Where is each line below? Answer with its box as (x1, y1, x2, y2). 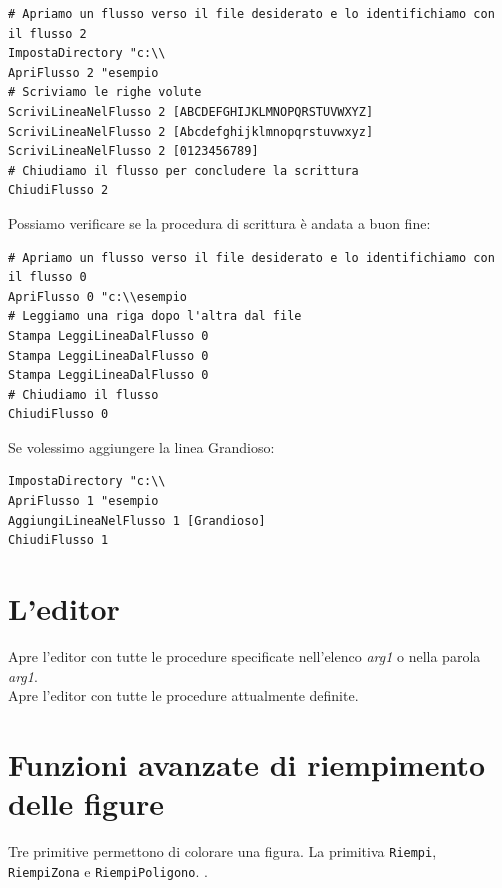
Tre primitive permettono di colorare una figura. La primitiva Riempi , (8, 841, 437, 862)
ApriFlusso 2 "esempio (8, 65, 159, 80)
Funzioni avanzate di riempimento (8, 743, 486, 784)
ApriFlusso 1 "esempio (8, 494, 159, 509)
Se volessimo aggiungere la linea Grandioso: (8, 436, 275, 457)
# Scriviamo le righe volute (8, 85, 202, 100)
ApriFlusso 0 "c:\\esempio (8, 289, 187, 304)
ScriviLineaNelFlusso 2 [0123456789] (8, 144, 259, 159)
